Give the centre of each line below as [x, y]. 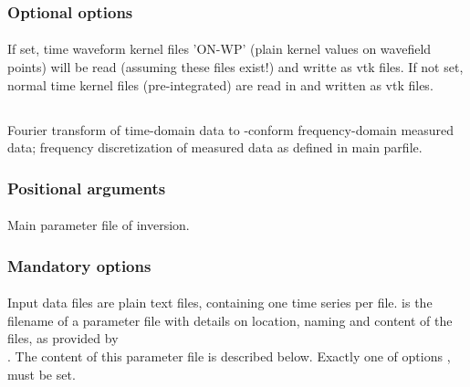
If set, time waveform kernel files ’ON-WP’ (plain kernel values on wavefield [219, 49]
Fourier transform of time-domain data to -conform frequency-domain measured [231, 129]
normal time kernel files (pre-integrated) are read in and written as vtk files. [220, 84]
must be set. [42, 374]
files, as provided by [63, 338]
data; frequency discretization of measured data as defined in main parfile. [215, 147]
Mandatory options [79, 265]
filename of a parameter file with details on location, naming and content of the [230, 320]
